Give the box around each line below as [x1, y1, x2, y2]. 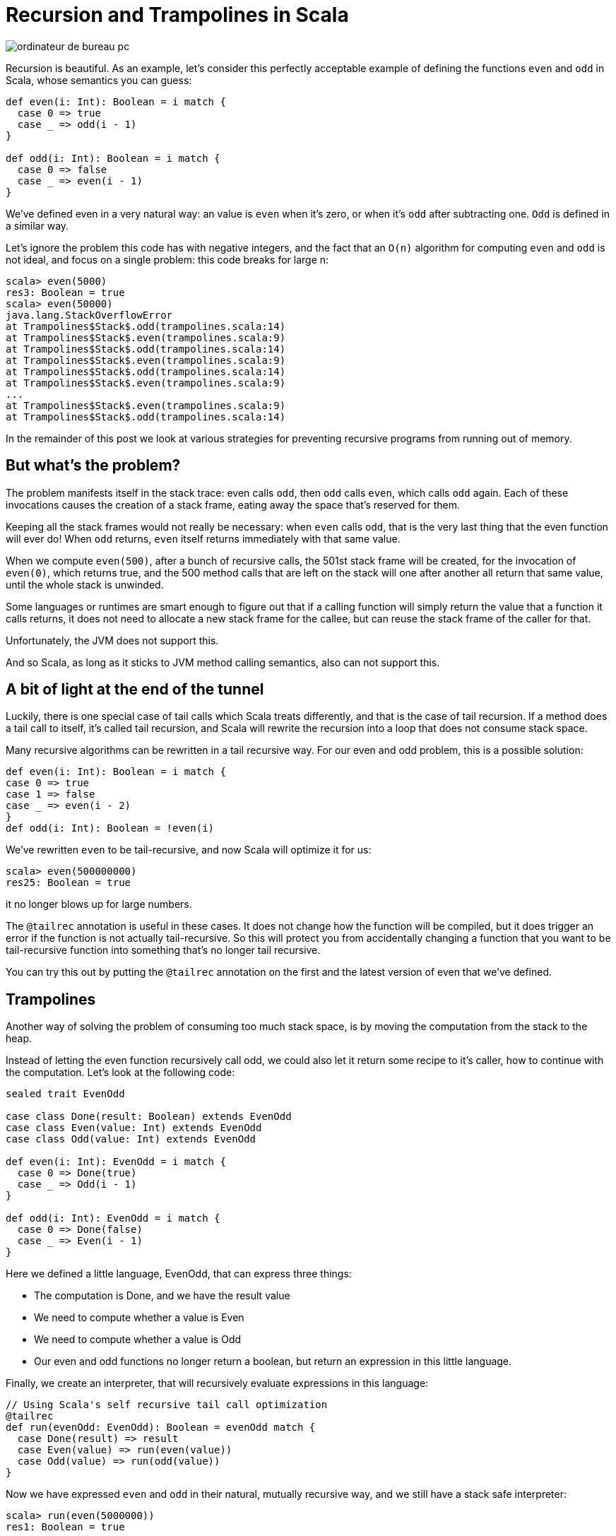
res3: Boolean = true [6, 286, 125, 298]
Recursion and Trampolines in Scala [6, 3, 349, 27]
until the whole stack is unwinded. [6, 578, 164, 591]
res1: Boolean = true [6, 1521, 125, 1533]
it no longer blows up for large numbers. [6, 898, 192, 911]
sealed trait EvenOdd [6, 1088, 125, 1100]
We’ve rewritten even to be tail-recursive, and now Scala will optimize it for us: [6, 844, 372, 856]
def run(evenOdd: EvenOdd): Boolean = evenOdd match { [6, 1422, 316, 1434]
